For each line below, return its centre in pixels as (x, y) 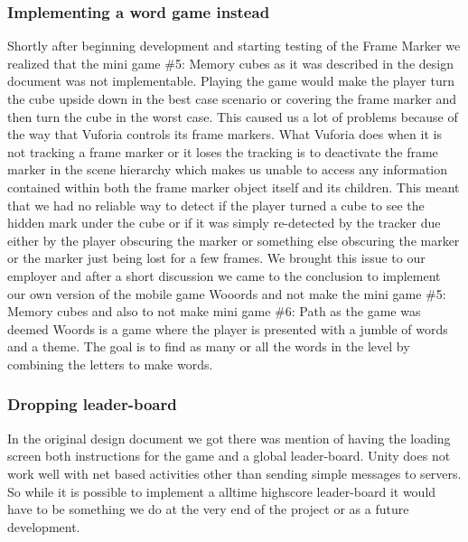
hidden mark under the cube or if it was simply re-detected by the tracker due (224, 223)
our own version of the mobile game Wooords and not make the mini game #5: (227, 293)
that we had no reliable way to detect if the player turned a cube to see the (216, 205)
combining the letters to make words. (110, 364)
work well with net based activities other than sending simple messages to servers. (234, 473)
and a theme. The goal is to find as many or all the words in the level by (209, 346)
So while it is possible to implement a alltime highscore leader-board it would (222, 491)
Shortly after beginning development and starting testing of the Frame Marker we (234, 46)
